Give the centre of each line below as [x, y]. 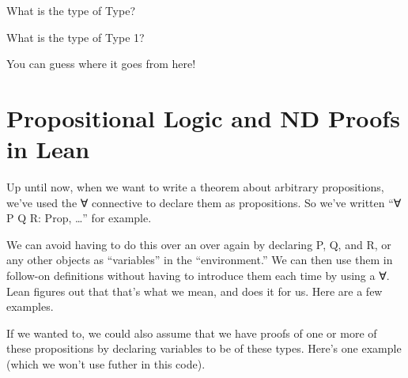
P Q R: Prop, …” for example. [79, 218]
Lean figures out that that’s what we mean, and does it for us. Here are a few [195, 291]
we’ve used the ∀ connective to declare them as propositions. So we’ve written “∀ [204, 202]
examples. [30, 306]
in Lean [48, 149]
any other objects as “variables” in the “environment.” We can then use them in [200, 260]
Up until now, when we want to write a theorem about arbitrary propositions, [195, 187]
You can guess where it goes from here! [101, 64]
